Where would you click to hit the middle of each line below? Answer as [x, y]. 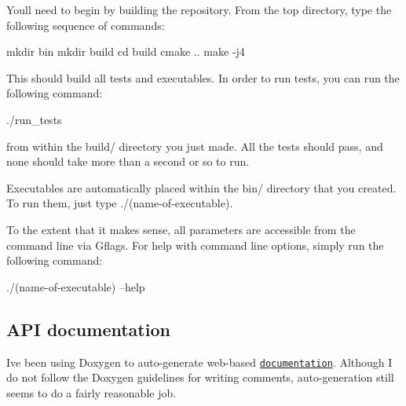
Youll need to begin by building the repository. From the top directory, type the [199, 9]
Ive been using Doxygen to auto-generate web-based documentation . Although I [199, 362]
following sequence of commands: [86, 25]
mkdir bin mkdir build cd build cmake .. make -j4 [126, 51]
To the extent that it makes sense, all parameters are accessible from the [181, 229]
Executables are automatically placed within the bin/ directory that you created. [201, 187]
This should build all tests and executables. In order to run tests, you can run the [203, 77]
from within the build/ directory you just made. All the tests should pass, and [195, 146]
